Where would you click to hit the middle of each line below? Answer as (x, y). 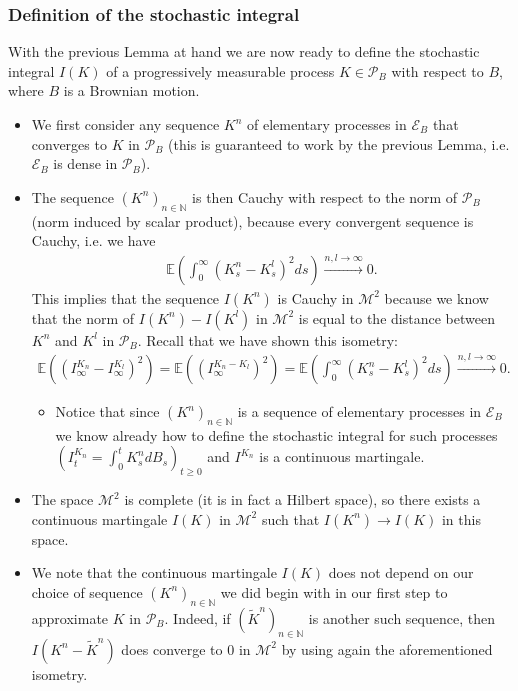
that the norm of (83, 317)
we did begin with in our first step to (334, 591)
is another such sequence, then (401, 617)
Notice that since (107, 411)
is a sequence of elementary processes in (359, 411)
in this (461, 518)
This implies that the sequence (125, 297)
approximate (70, 617)
